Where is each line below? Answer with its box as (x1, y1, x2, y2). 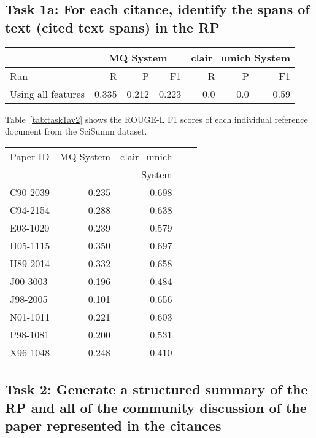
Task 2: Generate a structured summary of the (5, 380, 308, 399)
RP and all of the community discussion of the (5, 397, 307, 416)
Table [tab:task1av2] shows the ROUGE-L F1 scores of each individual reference (5, 112, 308, 125)
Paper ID (10, 149, 50, 163)
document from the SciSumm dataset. (5, 125, 147, 138)
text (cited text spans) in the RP (5, 17, 220, 36)
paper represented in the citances (5, 415, 222, 434)
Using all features (10, 86, 85, 101)
